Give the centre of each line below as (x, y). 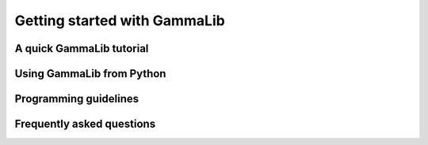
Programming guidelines (77, 99)
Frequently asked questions (85, 124)
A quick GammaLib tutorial (82, 48)
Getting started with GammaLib (120, 20)
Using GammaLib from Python (90, 74)
